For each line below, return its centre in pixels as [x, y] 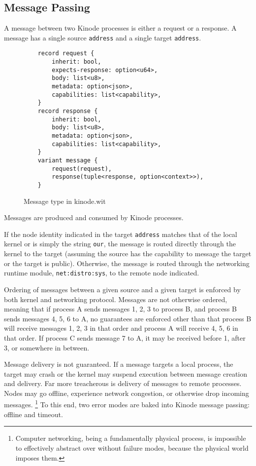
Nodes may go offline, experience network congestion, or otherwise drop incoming [127, 393]
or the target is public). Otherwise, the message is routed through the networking [127, 263]
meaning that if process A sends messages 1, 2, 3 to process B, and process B [120, 309]
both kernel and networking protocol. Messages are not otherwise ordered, [116, 299]
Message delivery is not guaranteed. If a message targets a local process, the [119, 364]
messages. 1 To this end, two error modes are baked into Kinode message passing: [127, 404]
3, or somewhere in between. [47, 347]
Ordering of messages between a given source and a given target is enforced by [122, 289]
